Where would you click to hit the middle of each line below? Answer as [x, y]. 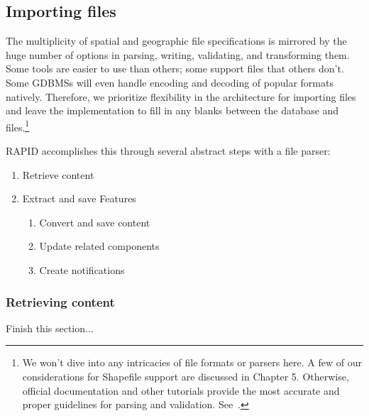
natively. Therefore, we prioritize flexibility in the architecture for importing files [181, 96]
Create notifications [82, 269]
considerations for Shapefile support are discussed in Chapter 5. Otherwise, [186, 376]
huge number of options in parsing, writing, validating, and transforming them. [178, 54]
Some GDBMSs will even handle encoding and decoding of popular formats [170, 82]
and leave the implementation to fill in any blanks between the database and [172, 110]
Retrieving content [60, 301]
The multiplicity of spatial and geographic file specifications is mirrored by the [176, 41]
